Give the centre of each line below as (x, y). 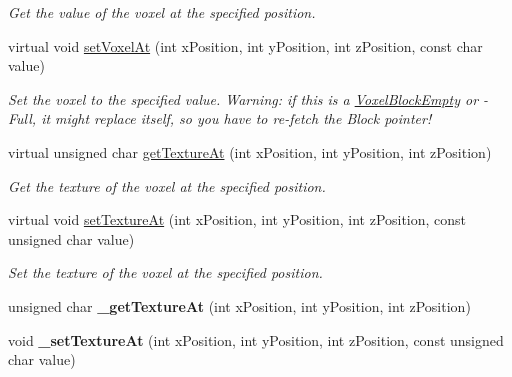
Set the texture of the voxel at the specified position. (165, 272)
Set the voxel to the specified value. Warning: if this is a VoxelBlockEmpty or (243, 98)
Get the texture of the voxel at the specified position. (167, 185)
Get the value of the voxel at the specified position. (162, 12)
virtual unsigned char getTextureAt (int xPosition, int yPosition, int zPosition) (250, 151)
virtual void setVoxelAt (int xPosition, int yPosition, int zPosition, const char (245, 45)
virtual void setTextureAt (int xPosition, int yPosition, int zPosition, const (237, 219)
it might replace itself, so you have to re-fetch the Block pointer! (236, 118)
